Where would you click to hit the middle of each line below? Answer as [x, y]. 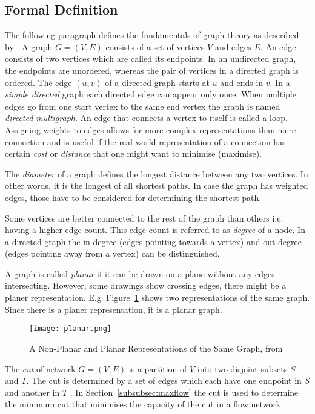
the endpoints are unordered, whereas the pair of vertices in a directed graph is [152, 70]
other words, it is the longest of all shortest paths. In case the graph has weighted [157, 186]
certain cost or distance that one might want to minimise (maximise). [134, 153]
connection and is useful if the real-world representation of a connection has [145, 141]
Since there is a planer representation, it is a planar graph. [114, 309]
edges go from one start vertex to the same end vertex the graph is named [143, 106]
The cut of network [40, 368]
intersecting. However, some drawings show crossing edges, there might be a [146, 285]
